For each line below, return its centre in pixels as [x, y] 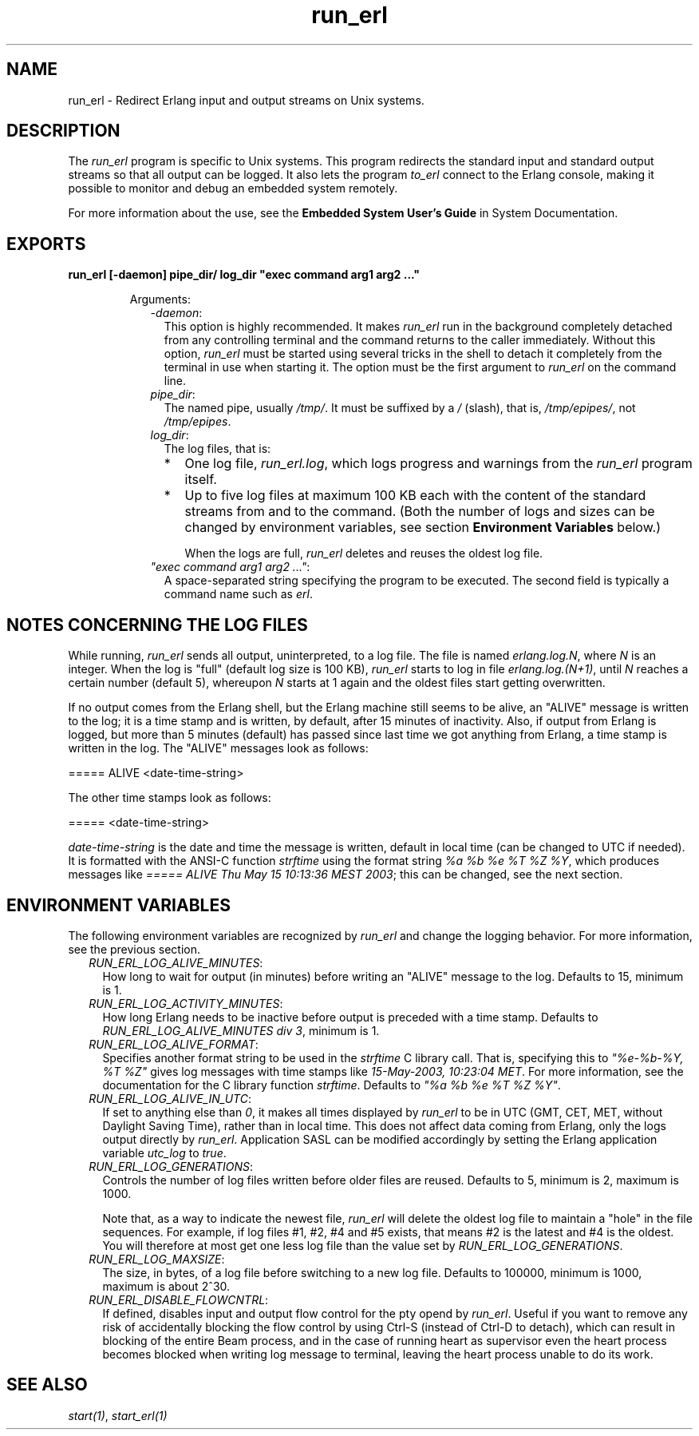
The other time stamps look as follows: [170, 798]
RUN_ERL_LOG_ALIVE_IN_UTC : [170, 1098]
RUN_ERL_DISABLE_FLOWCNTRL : [179, 1299]
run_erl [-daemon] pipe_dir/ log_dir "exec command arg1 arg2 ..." [244, 275]
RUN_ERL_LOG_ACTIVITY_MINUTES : [186, 1003]
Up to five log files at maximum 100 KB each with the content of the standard [415, 496]
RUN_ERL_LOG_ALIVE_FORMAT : [174, 1044]
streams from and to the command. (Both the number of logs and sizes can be [420, 512]
